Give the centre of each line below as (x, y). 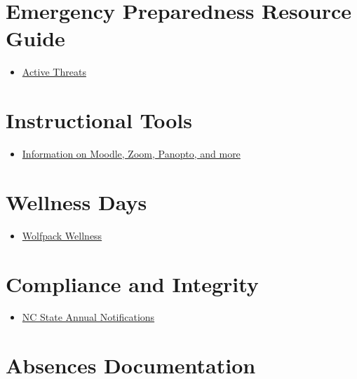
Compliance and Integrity (132, 283)
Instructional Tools (99, 120)
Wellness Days (76, 201)
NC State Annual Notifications (88, 317)
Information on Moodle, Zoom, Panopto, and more (131, 154)
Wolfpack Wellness (62, 235)
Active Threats (54, 72)
